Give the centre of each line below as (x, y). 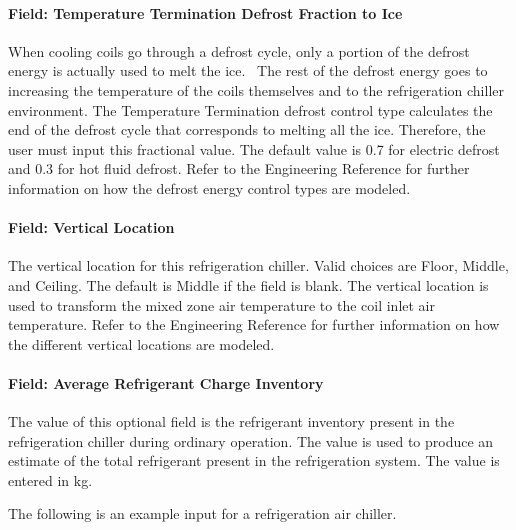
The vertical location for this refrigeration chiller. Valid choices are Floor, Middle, (258, 265)
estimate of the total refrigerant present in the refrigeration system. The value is (254, 460)
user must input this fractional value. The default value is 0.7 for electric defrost (254, 148)
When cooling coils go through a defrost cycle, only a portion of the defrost (239, 50)
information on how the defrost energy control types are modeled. (209, 187)
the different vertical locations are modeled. (141, 343)
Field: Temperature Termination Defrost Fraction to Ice (205, 12)
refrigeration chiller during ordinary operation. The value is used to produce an (251, 440)
